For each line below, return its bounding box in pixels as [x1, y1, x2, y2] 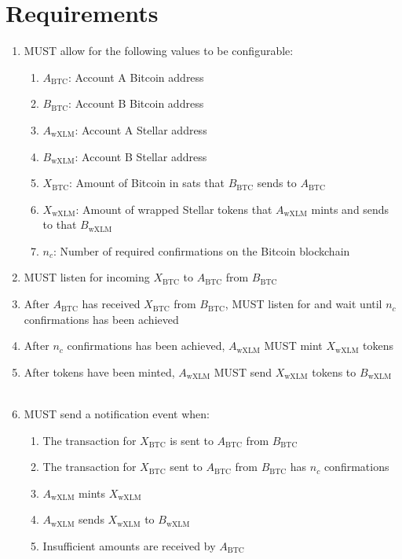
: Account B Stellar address [75, 148, 207, 164]
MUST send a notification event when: [24, 406, 210, 422]
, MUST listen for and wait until [225, 296, 382, 312]
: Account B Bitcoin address [68, 95, 204, 112]
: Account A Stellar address [75, 121, 207, 138]
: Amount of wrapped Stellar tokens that [75, 200, 272, 217]
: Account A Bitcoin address [68, 68, 204, 85]
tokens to [312, 363, 356, 380]
